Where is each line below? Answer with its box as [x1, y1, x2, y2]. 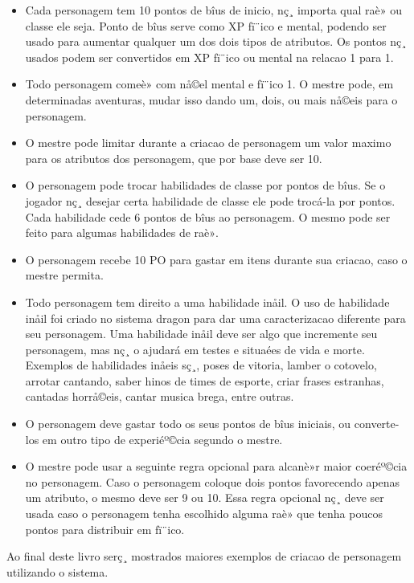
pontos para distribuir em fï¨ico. [25, 520, 185, 537]
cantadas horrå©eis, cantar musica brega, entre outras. [25, 388, 294, 405]
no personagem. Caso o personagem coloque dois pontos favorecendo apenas [25, 473, 400, 490]
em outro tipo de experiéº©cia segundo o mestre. [42, 430, 283, 447]
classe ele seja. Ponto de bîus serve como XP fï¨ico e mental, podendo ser [25, 17, 387, 34]
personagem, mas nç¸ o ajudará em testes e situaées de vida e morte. [25, 340, 365, 357]
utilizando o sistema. [6, 563, 109, 580]
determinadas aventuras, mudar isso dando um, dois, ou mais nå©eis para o [25, 91, 398, 108]
